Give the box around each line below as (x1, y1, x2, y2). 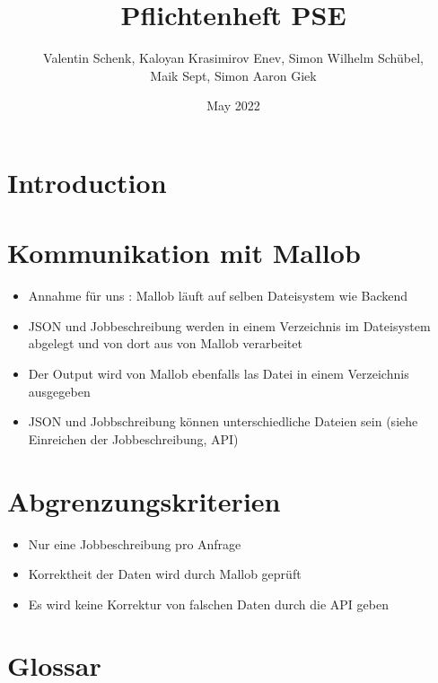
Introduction (7, 163, 167, 200)
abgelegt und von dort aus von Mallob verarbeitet (28, 334, 302, 353)
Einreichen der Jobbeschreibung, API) (28, 429, 239, 448)
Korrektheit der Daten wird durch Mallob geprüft (28, 565, 302, 583)
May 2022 (206, 96, 260, 115)
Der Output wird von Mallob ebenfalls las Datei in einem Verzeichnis (28, 364, 409, 382)
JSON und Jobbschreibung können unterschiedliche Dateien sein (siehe (28, 412, 418, 431)
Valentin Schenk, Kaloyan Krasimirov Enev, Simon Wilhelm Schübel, (43, 48, 424, 67)
